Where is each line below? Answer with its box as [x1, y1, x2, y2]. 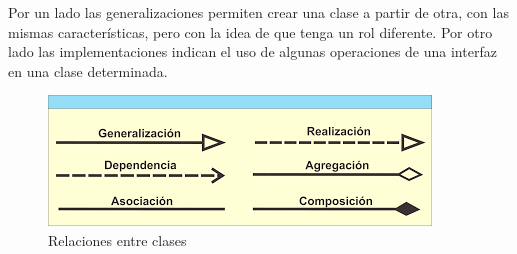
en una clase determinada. [8, 60, 168, 81]
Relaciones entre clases [48, 229, 187, 250]
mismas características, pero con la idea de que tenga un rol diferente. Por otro [8, 21, 493, 42]
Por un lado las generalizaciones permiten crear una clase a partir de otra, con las [8, 2, 509, 22]
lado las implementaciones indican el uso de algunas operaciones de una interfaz [8, 41, 497, 62]
